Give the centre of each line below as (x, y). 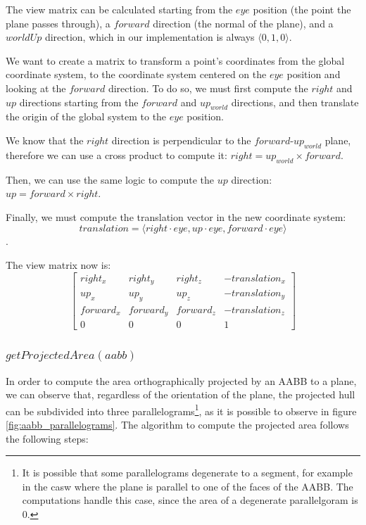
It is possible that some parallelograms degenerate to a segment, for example (187, 473)
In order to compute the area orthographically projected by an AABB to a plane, (181, 380)
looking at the (36, 88)
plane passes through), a (58, 23)
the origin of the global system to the (86, 116)
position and (314, 74)
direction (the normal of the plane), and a (243, 23)
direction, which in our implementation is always (150, 37)
